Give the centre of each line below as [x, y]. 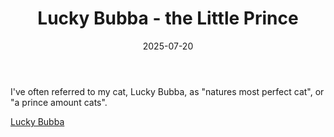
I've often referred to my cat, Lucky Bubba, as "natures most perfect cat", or [167, 91]
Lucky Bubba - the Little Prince [168, 18]
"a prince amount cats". [59, 102]
